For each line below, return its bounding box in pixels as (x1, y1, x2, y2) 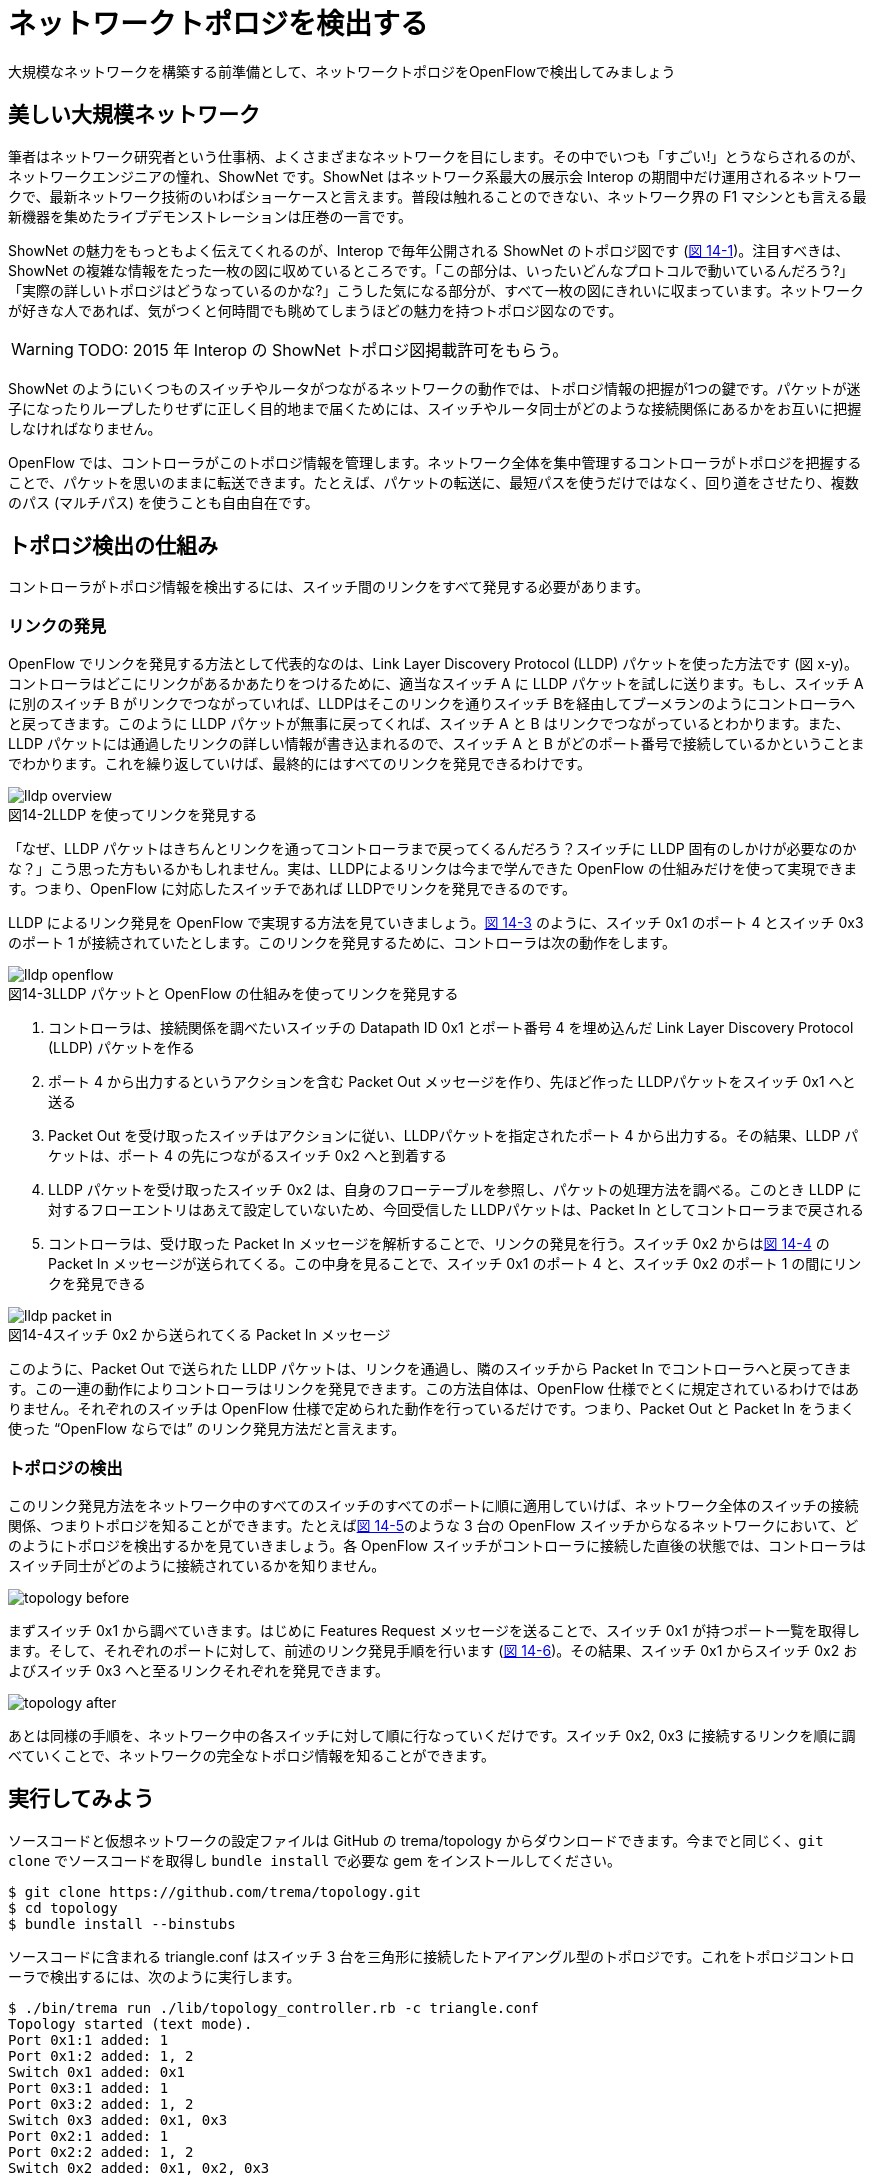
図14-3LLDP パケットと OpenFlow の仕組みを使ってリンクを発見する (8, 985, 459, 1003)
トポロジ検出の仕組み (8, 533, 218, 559)
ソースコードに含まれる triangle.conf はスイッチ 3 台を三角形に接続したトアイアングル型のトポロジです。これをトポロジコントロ (8, 1947, 855, 1965)
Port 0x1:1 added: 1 (8, 2031, 169, 2048)
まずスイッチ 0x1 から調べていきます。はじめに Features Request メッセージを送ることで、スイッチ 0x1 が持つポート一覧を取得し (8, 1621, 860, 1639)
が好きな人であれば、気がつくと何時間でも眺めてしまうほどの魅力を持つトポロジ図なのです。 (8, 301, 623, 319)
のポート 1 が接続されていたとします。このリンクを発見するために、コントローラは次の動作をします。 (8, 934, 676, 952)
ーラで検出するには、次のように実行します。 (8, 1967, 301, 1985)
